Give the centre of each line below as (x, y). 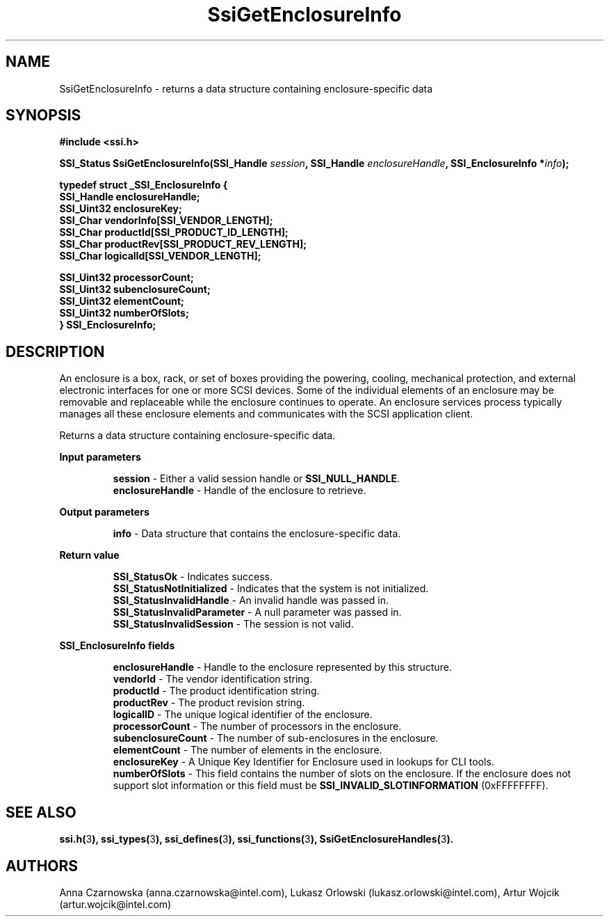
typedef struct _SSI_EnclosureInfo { (144, 185)
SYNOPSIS (43, 116)
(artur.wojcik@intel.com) (115, 904)
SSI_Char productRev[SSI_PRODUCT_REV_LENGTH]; (183, 244)
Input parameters (100, 457)
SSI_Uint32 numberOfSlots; (124, 313)
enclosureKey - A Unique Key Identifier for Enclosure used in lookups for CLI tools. (303, 762)
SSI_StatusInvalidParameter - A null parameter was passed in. (257, 612)
